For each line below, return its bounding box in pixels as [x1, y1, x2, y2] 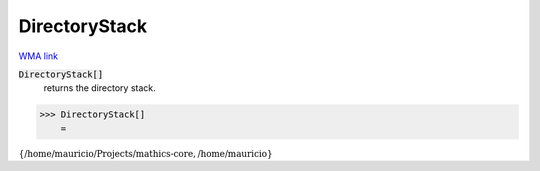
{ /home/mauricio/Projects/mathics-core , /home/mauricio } [18, 148, 274, 159]
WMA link [18, 50, 59, 62]
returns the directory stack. [43, 82, 157, 94]
